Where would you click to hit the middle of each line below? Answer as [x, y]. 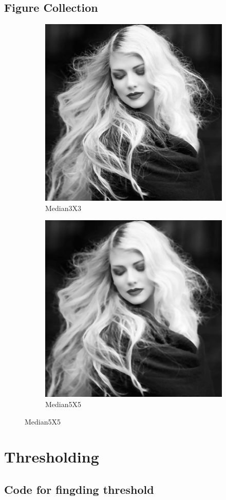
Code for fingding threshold [79, 489]
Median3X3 [63, 208]
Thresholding [52, 457]
